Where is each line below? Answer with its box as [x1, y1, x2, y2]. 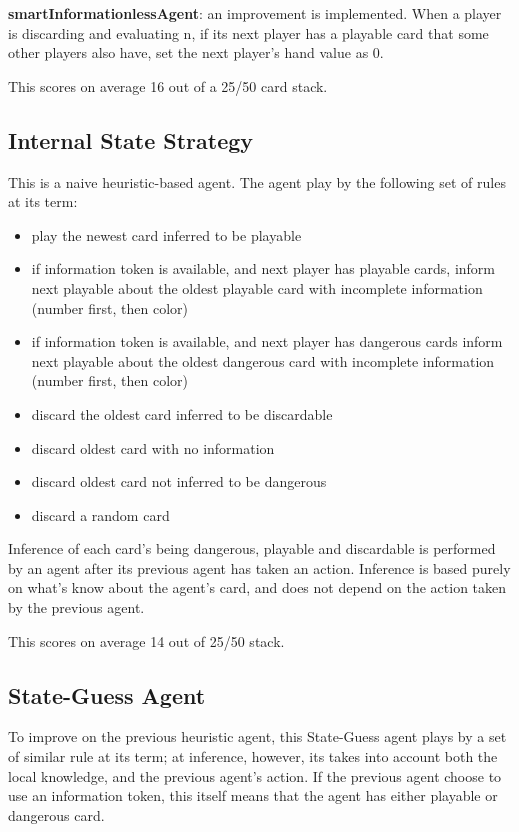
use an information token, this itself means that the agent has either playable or [8, 785, 498, 806]
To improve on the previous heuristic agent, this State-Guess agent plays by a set [8, 726, 507, 747]
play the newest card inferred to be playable [31, 224, 302, 245]
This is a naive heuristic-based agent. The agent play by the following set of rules [8, 171, 506, 192]
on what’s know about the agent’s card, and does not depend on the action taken [8, 577, 507, 598]
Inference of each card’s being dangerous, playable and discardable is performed [8, 538, 496, 559]
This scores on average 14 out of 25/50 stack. [8, 630, 285, 651]
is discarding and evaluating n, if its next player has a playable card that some [8, 22, 489, 43]
